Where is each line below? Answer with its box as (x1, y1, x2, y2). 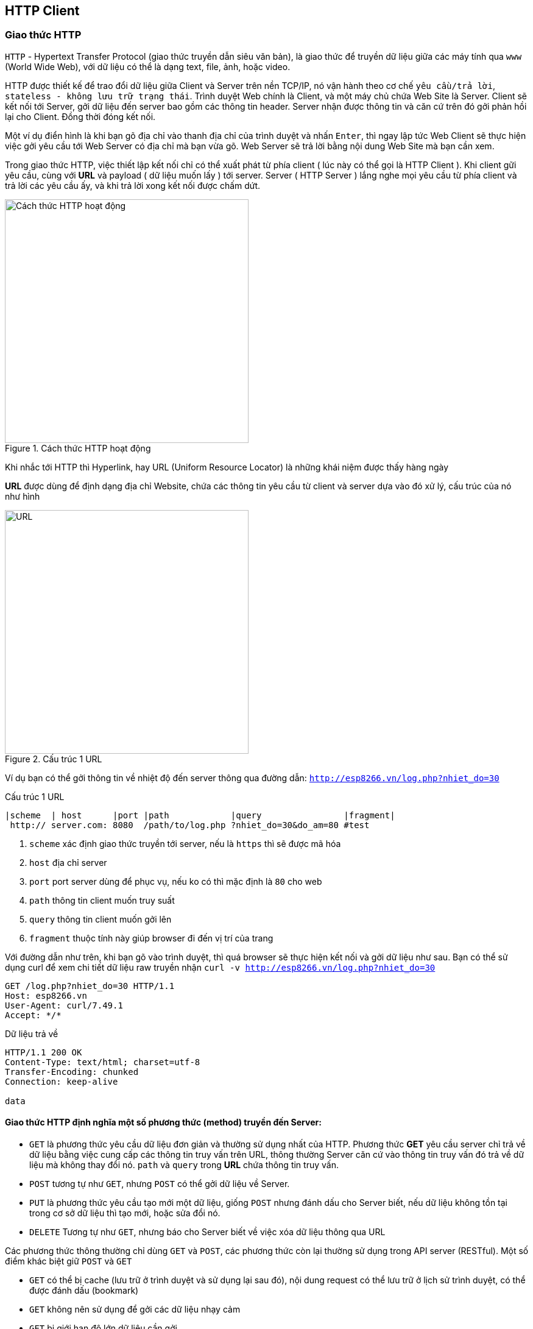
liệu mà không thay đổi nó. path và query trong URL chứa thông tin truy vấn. (29, 1160, 339, 1171)
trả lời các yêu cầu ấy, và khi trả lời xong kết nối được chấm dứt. (5, 180, 261, 191)
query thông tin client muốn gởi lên (29, 913, 172, 924)
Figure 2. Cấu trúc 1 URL (5, 753, 102, 764)
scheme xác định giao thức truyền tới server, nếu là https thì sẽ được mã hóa (29, 838, 341, 849)
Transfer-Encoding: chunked (5, 1066, 139, 1077)
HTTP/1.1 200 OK (5, 1047, 82, 1057)
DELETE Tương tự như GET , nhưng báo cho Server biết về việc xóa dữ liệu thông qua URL (29, 1227, 386, 1238)
